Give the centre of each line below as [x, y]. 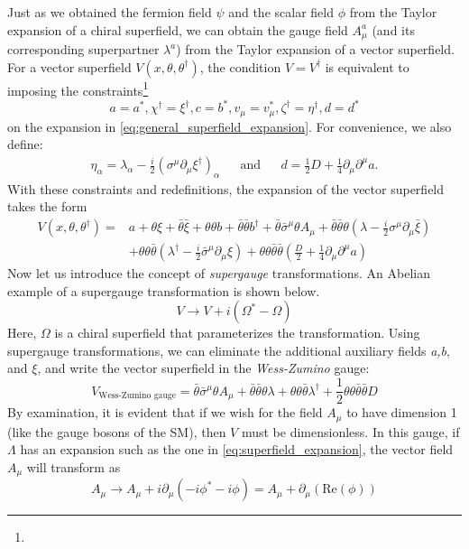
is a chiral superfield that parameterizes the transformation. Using [237, 333]
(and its [393, 29]
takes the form [47, 206]
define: [25, 144]
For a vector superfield [69, 66]
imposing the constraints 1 [78, 88]
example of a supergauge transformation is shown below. [164, 290]
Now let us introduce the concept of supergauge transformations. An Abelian [219, 273]
